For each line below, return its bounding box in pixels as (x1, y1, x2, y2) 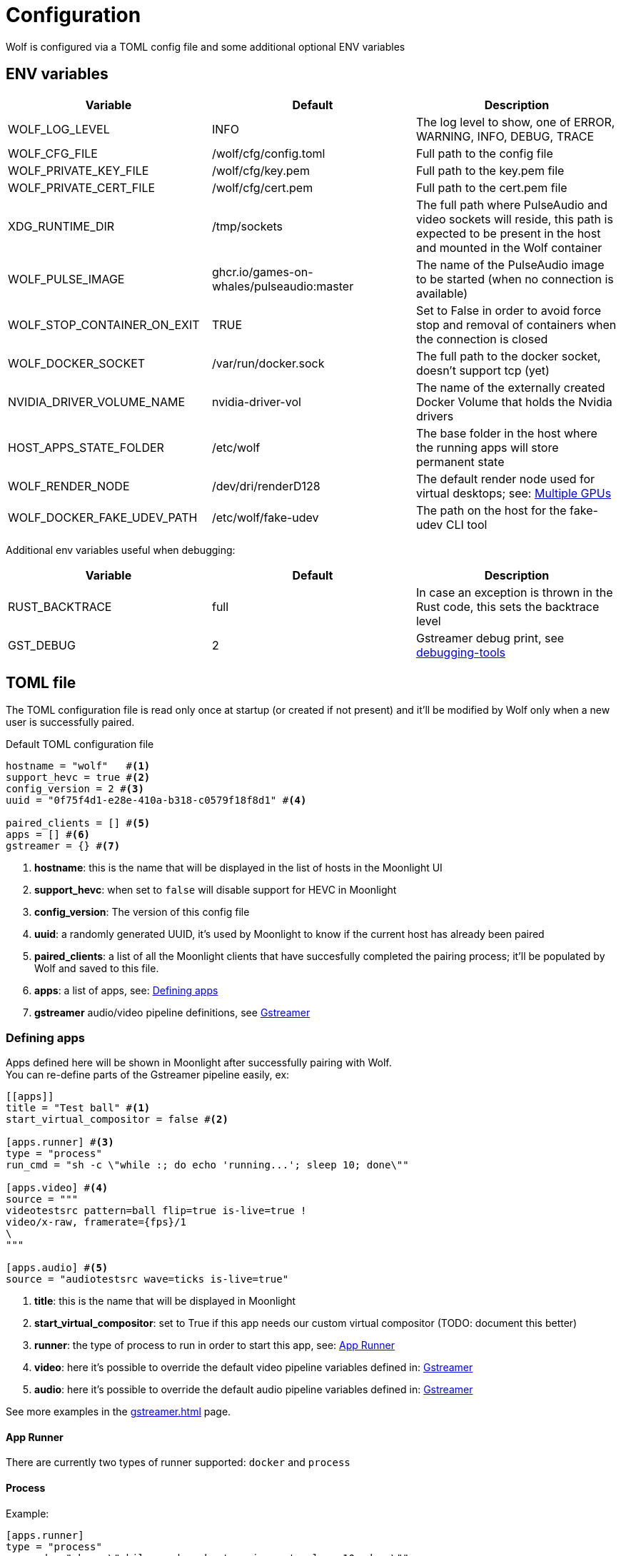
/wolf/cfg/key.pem (211, 163, 310, 178)
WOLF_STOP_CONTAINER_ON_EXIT (8, 317, 200, 332)
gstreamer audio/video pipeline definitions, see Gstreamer (34, 1006, 310, 1019)
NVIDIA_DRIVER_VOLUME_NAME (8, 394, 185, 409)
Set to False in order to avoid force (415, 303, 602, 318)
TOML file (6, 674, 76, 692)
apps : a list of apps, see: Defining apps (34, 984, 218, 997)
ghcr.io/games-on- (211, 264, 313, 279)
